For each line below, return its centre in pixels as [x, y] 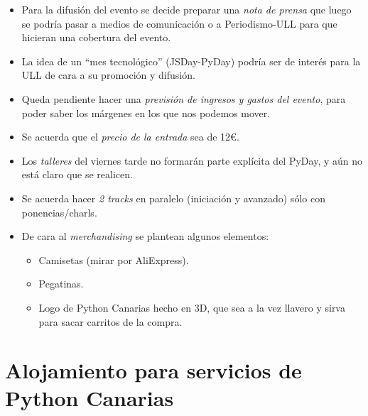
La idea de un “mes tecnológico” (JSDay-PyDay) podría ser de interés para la [191, 61]
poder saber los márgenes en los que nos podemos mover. [146, 113]
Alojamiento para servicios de [153, 370]
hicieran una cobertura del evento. [96, 37]
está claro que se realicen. [77, 174]
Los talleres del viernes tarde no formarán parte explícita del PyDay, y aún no [192, 160]
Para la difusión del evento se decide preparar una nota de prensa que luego [186, 9]
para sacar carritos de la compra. [110, 321]
